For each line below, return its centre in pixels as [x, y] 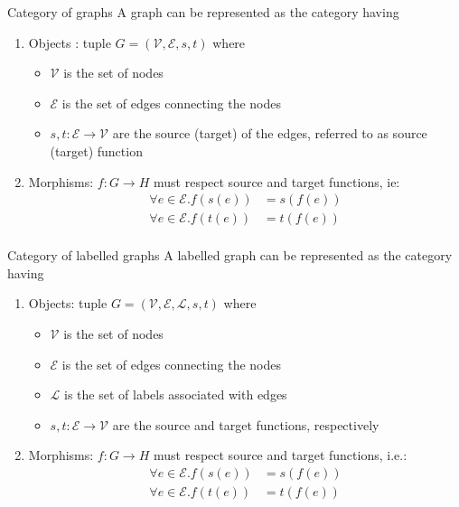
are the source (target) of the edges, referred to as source [270, 133]
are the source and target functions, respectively [246, 424]
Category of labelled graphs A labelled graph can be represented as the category [230, 255]
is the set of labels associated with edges [176, 394]
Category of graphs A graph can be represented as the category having [203, 12]
